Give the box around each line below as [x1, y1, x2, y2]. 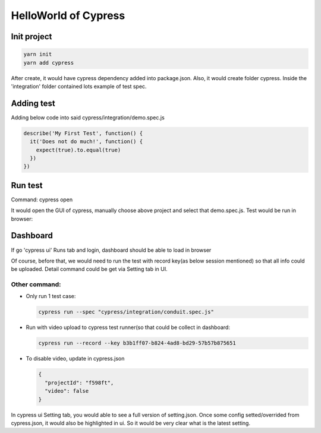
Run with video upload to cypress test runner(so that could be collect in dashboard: [26, 324, 230, 331]
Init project [11, 31, 52, 42]
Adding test [11, 98, 56, 108]
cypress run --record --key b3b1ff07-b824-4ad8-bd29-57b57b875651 [38, 340, 236, 347]
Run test [11, 180, 43, 190]
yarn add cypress [23, 59, 74, 66]
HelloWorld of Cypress [11, 9, 125, 22]
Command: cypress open [11, 196, 73, 203]
